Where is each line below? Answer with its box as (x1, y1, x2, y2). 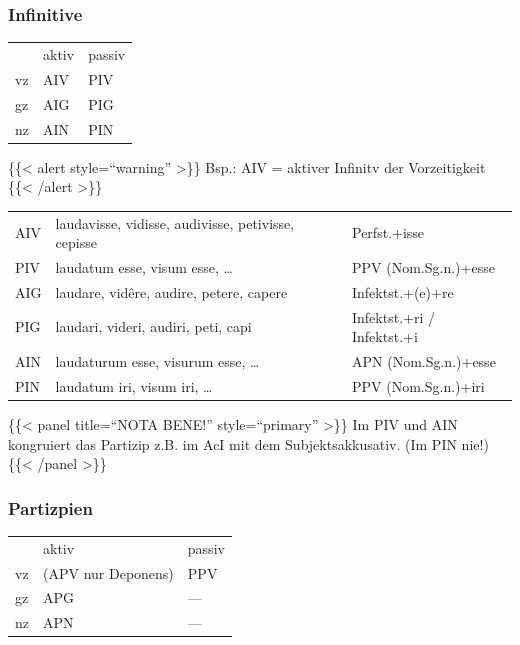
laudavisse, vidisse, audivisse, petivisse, (55, 212, 295, 233)
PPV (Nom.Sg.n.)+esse (352, 256, 495, 277)
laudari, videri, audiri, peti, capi (55, 316, 252, 337)
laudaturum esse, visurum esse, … (55, 351, 260, 372)
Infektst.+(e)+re (352, 281, 454, 302)
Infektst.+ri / (352, 306, 435, 327)
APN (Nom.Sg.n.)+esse (352, 351, 496, 372)
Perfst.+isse (352, 222, 425, 243)
